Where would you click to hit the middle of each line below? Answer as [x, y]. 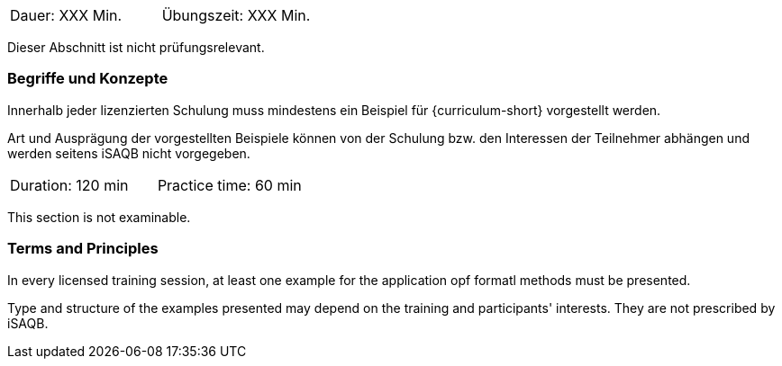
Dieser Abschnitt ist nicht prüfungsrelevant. [136, 47]
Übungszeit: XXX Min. [236, 15]
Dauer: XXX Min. [66, 15]
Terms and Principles [83, 249]
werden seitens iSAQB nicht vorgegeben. [129, 153]
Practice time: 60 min [229, 185]
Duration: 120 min [69, 185]
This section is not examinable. [99, 217]
